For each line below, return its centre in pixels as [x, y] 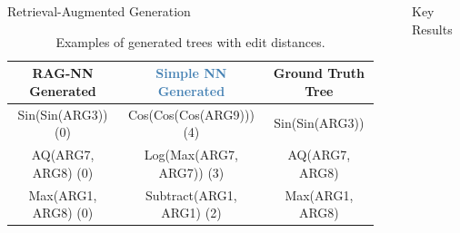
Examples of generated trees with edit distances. [190, 41]
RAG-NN [63, 73]
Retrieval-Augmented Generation [99, 11]
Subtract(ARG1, [191, 194]
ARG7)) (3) [191, 172]
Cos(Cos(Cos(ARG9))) [191, 114]
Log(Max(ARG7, [191, 155]
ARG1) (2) [191, 213]
